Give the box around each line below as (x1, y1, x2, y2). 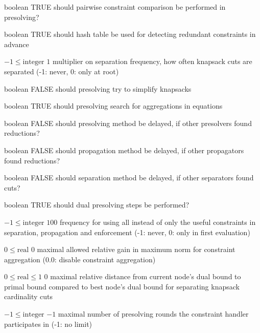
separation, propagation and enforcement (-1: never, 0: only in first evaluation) (4, 226, 250, 237)
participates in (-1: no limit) (4, 318, 92, 329)
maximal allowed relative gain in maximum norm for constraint (37, 244, 235, 255)
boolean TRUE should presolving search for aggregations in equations (4, 100, 223, 111)
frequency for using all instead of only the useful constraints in (59, 216, 256, 227)
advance (4, 38, 29, 49)
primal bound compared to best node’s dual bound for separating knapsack (4, 281, 240, 292)
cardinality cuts (4, 291, 53, 302)
